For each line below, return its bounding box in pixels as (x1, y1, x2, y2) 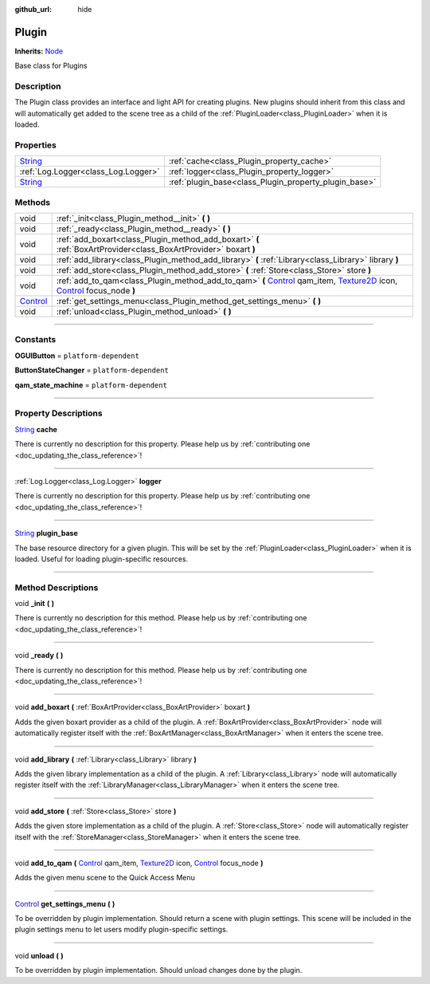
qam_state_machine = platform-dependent (14, 380, 167, 390)
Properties (14, 140, 57, 151)
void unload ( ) (14, 951, 64, 960)
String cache (14, 424, 57, 434)
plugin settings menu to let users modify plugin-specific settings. (14, 925, 229, 935)
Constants (14, 334, 57, 345)
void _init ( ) (14, 599, 55, 608)
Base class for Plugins (14, 61, 88, 71)
